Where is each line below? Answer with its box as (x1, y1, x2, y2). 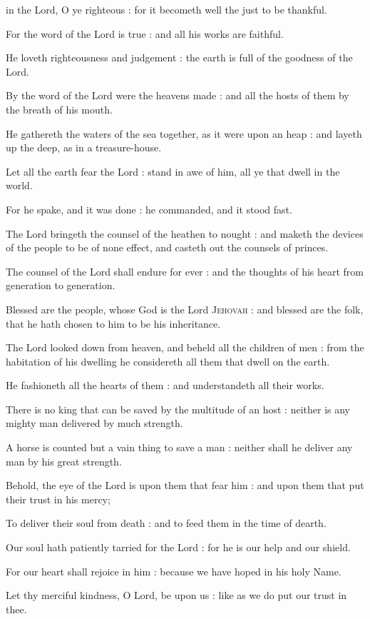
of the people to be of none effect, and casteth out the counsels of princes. (6, 240, 329, 255)
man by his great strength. (6, 453, 122, 468)
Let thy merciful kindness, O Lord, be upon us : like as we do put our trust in (6, 588, 347, 603)
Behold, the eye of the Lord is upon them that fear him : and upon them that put (6, 478, 364, 493)
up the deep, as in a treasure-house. (6, 140, 162, 155)
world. (6, 178, 33, 193)
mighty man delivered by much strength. (6, 416, 183, 431)
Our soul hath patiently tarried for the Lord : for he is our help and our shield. (6, 540, 351, 555)
